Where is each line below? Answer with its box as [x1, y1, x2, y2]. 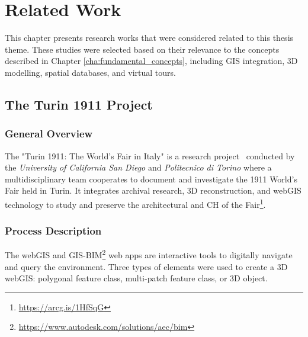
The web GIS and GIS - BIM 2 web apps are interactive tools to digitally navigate [5, 247, 293, 261]
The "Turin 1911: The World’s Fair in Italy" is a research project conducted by [5, 149, 295, 162]
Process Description [5, 223, 102, 238]
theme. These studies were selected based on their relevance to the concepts [5, 43, 280, 55]
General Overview [5, 126, 93, 141]
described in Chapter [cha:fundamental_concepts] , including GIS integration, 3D [5, 54, 298, 67]
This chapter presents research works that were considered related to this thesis [5, 31, 294, 44]
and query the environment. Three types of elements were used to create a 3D [5, 260, 288, 272]
